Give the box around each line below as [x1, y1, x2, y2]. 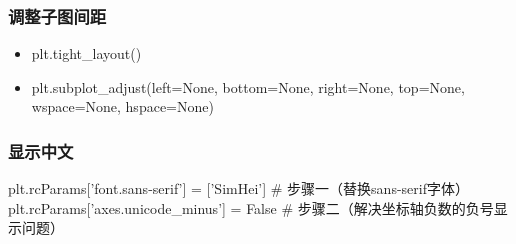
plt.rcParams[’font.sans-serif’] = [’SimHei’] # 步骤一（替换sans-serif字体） [8, 178, 469, 199]
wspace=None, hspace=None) [31, 96, 214, 117]
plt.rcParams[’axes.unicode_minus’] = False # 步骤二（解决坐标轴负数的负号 [8, 197, 494, 218]
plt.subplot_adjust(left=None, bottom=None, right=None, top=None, [31, 76, 465, 97]
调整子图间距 [8, 3, 107, 28]
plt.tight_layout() [31, 43, 142, 64]
